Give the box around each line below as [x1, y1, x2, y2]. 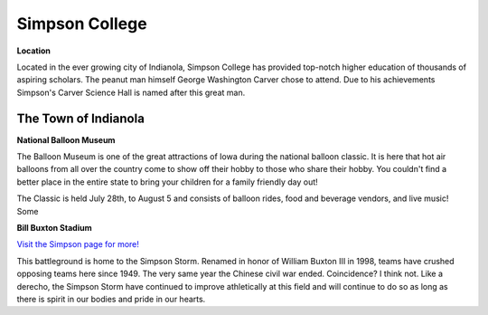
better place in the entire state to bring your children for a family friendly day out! [16, 177, 318, 187]
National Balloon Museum [16, 134, 116, 145]
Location [16, 45, 52, 56]
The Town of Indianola [16, 110, 145, 126]
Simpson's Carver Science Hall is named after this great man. [16, 87, 246, 98]
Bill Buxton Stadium [16, 222, 92, 233]
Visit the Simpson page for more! [16, 239, 140, 250]
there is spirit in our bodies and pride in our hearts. [16, 293, 206, 304]
